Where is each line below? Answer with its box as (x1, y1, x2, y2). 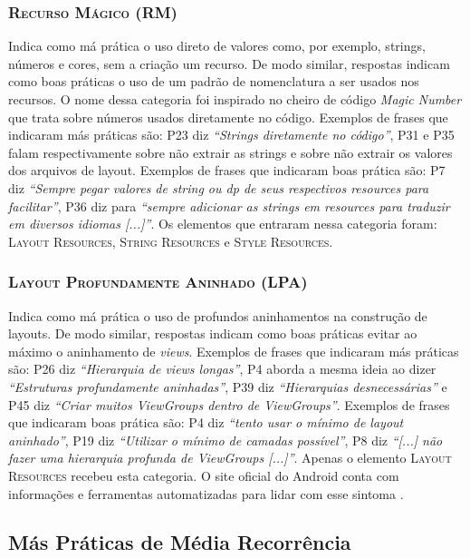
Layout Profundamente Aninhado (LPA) (8, 270, 308, 293)
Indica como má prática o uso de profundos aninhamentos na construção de (8, 306, 427, 325)
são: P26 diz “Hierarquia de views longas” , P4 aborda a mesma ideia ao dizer (8, 359, 436, 378)
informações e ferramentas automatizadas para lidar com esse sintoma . (8, 484, 404, 503)
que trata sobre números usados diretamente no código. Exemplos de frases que (8, 107, 448, 126)
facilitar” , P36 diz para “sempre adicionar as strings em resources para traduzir (8, 196, 450, 215)
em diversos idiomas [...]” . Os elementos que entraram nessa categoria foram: (8, 214, 437, 233)
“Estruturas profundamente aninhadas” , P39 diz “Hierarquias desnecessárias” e (8, 377, 447, 396)
